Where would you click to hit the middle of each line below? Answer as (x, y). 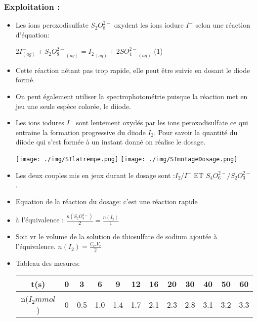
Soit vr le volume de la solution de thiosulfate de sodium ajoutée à (116, 236)
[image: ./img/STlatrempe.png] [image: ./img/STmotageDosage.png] (127, 159)
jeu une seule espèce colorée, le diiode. (73, 106)
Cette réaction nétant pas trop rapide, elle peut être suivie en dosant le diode (133, 70)
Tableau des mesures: (48, 263)
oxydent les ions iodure (149, 25)
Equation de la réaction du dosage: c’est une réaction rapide (107, 201)
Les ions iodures (40, 123)
